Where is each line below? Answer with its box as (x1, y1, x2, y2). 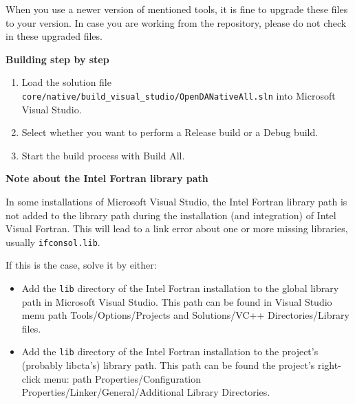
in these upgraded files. (6, 29, 103, 43)
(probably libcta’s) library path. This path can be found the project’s (21, 358, 315, 372)
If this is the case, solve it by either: (6, 258, 157, 272)
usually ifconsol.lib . (6, 234, 100, 249)
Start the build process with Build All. (21, 148, 185, 162)
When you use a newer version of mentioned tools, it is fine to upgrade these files (6, 2, 348, 16)
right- (317, 358, 341, 372)
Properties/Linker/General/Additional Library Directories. (21, 385, 270, 399)
